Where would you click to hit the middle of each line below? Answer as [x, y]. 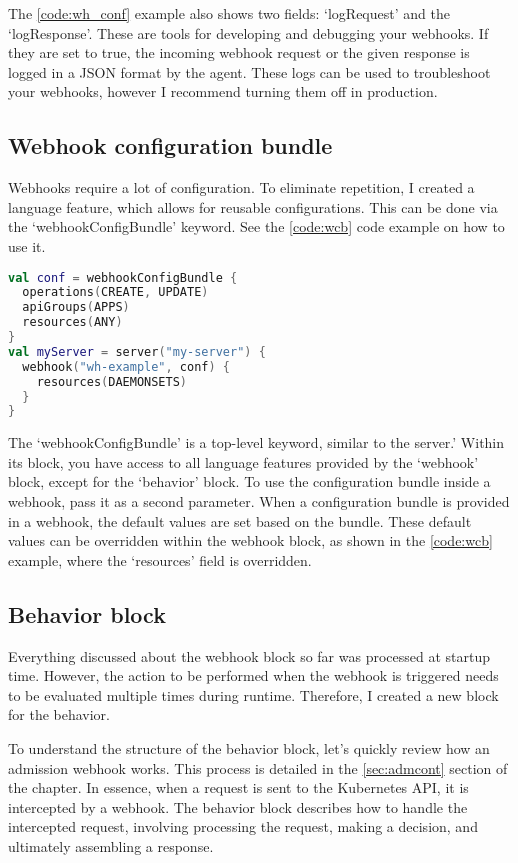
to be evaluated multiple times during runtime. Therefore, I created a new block [253, 694]
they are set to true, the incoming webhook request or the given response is [239, 52]
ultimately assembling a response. [111, 846]
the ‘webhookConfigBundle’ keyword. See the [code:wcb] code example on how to [256, 226]
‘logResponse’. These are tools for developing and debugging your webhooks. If [248, 32]
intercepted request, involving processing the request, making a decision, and [243, 826]
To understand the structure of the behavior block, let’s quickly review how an [249, 748]
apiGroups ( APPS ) [76, 307]
